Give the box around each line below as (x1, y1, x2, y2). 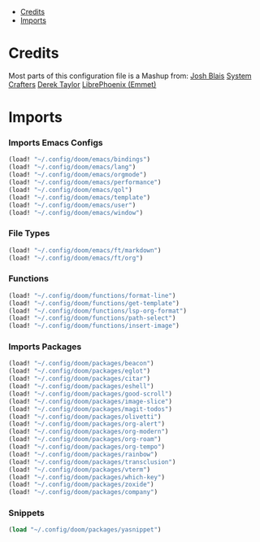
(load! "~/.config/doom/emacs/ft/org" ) (8, 254, 144, 262)
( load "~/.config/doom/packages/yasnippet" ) (8, 526, 162, 534)
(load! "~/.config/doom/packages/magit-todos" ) (8, 404, 173, 413)
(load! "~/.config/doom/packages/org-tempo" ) (8, 443, 165, 451)
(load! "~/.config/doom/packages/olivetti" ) (8, 413, 162, 421)
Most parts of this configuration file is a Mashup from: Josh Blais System (8, 71, 252, 81)
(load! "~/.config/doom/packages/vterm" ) (8, 466, 151, 474)
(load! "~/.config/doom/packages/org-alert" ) (8, 420, 165, 428)
